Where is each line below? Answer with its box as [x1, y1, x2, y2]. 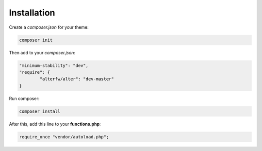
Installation [9, 7, 55, 18]
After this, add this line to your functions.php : [9, 121, 101, 127]
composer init [19, 37, 53, 43]
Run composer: [9, 95, 40, 101]
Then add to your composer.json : [9, 50, 75, 55]
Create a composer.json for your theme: [9, 24, 89, 30]
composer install [19, 108, 61, 114]
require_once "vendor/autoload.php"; [19, 134, 109, 139]
